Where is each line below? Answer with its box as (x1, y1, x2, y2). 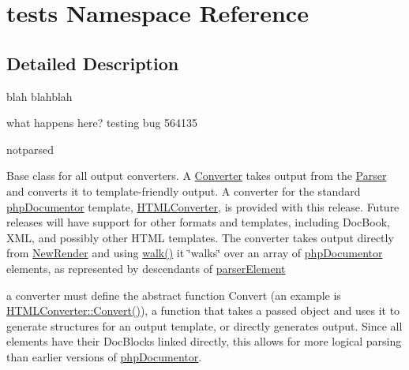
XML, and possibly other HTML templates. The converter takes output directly (6, 229, 394, 245)
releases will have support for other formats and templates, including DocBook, (6, 214, 390, 230)
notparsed (6, 140, 54, 157)
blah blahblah (6, 88, 73, 104)
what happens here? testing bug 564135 (6, 114, 198, 131)
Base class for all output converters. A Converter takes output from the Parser (6, 167, 387, 184)
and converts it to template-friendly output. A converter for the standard (6, 182, 361, 199)
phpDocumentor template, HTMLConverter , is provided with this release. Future (6, 198, 400, 215)
